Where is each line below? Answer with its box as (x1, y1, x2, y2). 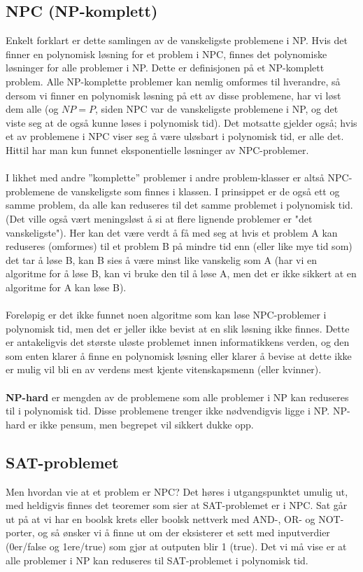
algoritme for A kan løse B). (6, 279, 127, 294)
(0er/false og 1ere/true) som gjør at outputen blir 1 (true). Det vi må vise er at (6, 539, 347, 553)
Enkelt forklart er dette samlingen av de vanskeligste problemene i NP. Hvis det (6, 33, 348, 48)
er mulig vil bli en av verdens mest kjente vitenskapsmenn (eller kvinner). (6, 362, 322, 377)
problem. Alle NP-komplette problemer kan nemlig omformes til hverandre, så (6, 74, 341, 88)
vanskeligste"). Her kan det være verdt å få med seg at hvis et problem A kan (6, 225, 338, 239)
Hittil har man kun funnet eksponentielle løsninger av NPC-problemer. (6, 142, 309, 157)
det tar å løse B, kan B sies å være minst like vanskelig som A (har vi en (6, 252, 317, 267)
